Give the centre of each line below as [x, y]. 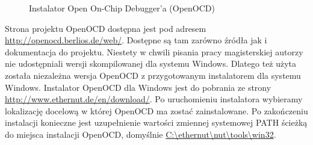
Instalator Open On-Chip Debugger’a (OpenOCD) [122, 8]
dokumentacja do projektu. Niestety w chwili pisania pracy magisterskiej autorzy [154, 51]
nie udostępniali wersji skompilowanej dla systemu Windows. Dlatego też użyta [151, 63]
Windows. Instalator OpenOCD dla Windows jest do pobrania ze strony [138, 87]
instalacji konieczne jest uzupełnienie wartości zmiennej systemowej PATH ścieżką [156, 122]
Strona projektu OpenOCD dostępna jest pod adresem [106, 28]
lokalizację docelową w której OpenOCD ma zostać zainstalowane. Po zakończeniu [156, 110]
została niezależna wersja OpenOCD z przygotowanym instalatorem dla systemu [153, 75]
